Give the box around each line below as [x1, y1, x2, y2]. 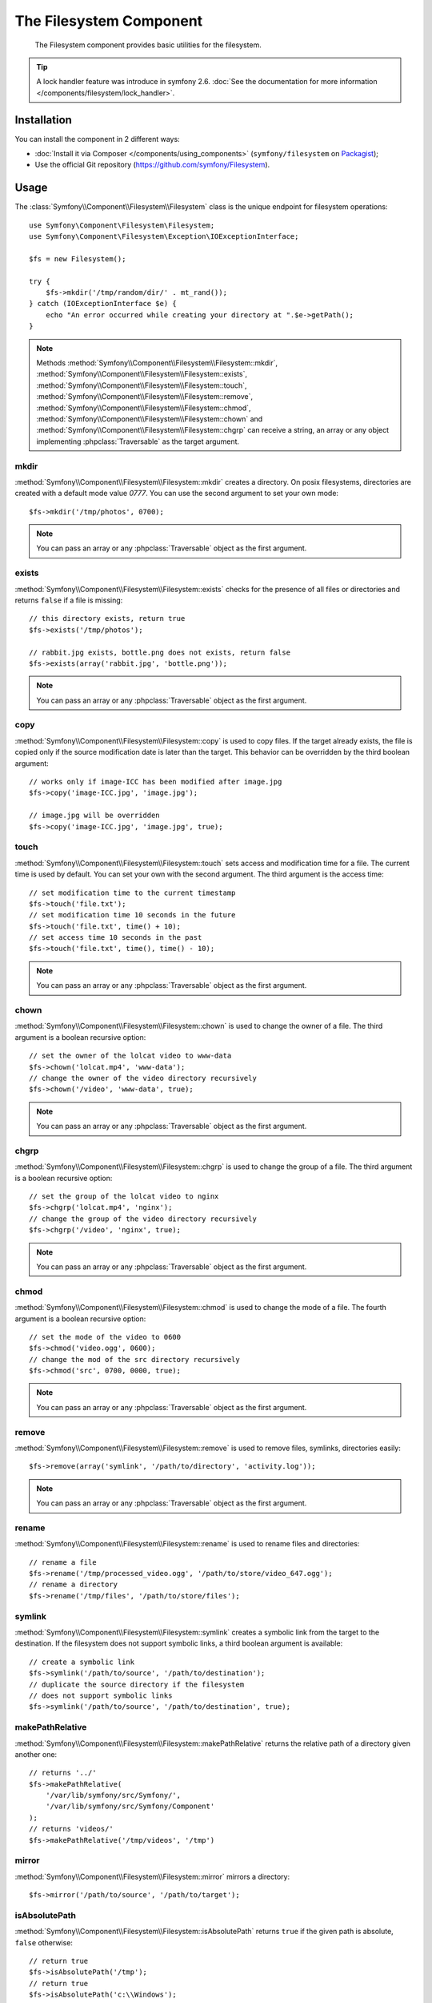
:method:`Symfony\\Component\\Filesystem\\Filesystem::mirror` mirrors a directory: [14, 1872, 290, 1881]
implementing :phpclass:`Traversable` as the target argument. [36, 437, 240, 446]
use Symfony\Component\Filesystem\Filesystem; [29, 220, 215, 230]
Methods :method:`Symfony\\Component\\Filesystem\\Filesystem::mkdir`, [36, 358, 278, 368]
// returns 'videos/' [29, 1824, 114, 1834]
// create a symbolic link [29, 1657, 135, 1666]
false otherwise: [14, 1937, 74, 1947]
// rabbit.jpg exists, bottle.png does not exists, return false [29, 647, 291, 657]
